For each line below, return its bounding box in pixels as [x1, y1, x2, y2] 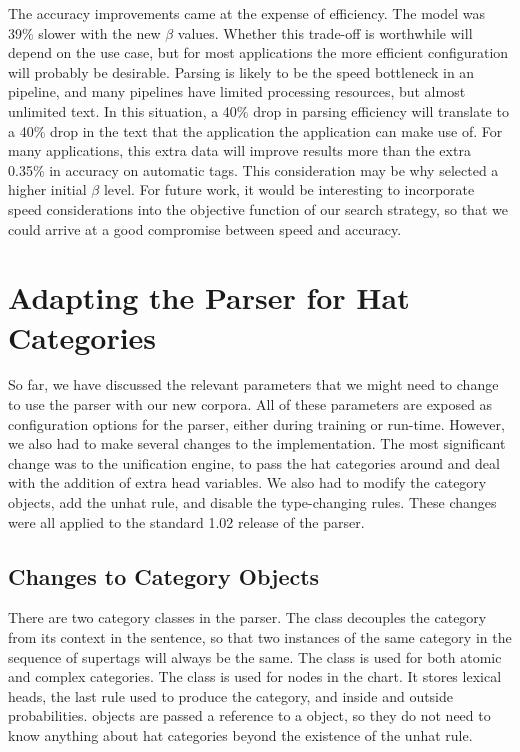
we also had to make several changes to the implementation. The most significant [8, 433, 506, 454]
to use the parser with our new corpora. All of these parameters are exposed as [8, 394, 493, 415]
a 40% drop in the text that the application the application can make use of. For [8, 120, 503, 141]
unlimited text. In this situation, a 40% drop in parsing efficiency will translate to [8, 100, 509, 121]
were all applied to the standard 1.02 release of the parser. [8, 511, 365, 532]
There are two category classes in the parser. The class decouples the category [8, 607, 487, 628]
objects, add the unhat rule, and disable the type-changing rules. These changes [8, 492, 497, 512]
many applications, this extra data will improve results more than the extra [8, 140, 471, 161]
